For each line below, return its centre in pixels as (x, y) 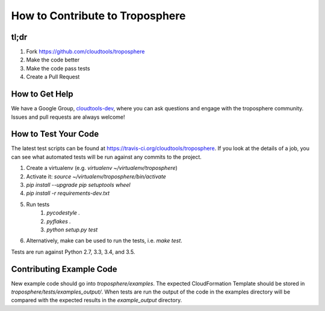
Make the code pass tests (58, 68)
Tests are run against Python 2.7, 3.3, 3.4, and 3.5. (73, 252)
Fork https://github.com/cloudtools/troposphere (85, 52)
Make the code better (53, 60)
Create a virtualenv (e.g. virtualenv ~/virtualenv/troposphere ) (102, 168)
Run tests (38, 204)
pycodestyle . (63, 213)
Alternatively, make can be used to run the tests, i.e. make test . (104, 240)
